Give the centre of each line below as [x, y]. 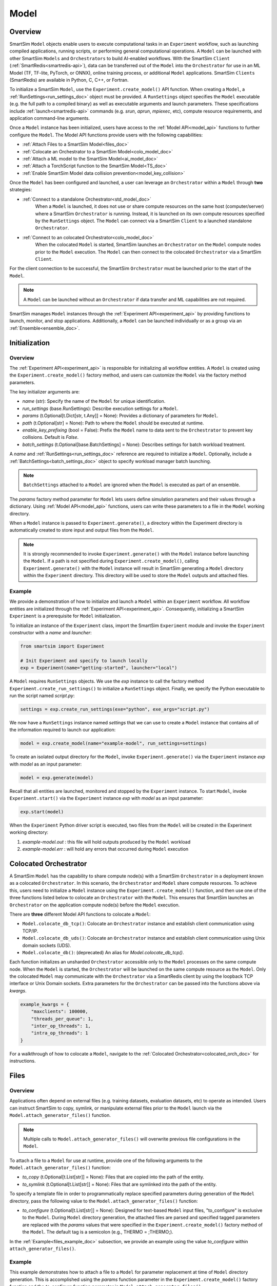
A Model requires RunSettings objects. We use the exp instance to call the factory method [107, 681]
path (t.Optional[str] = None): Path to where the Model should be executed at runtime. [113, 423]
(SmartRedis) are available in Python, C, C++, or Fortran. [69, 80]
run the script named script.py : [42, 695]
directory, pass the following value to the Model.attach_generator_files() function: [104, 1201]
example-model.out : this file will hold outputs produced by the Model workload [106, 842]
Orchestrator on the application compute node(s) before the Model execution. [95, 905]
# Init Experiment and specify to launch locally [84, 660]
